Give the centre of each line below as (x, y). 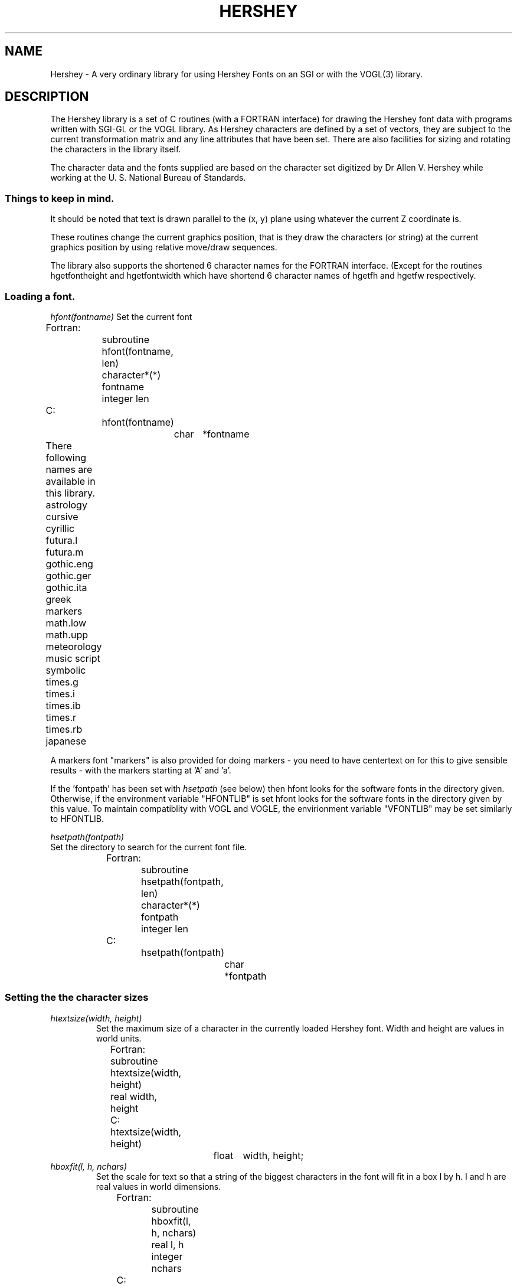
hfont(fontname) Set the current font (121, 316)
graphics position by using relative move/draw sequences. (164, 247)
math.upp (67, 634)
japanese (66, 741)
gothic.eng (69, 564)
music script (73, 658)
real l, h (168, 1244)
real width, (134, 1096)
